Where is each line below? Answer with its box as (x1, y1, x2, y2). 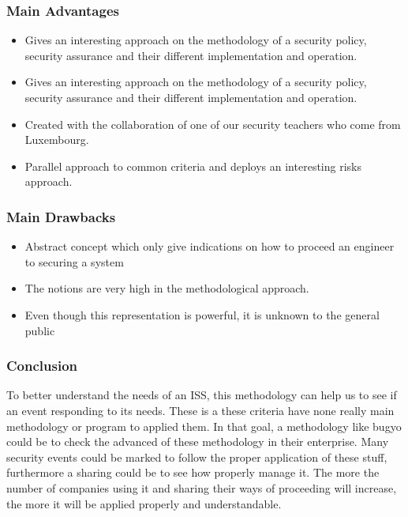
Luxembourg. (24, 131, 89, 148)
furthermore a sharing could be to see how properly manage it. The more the (6, 464, 380, 481)
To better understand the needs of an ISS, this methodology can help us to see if (6, 387, 397, 403)
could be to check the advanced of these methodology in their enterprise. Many (6, 433, 389, 450)
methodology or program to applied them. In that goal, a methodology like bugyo (6, 417, 402, 434)
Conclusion (6, 356, 77, 375)
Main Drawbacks (6, 206, 116, 226)
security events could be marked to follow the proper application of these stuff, (6, 448, 387, 465)
